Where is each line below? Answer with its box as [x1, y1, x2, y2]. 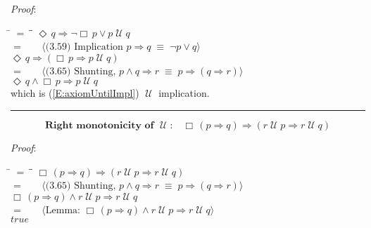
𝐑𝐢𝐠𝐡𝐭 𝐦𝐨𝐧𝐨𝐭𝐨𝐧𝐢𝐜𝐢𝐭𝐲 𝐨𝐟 [44, 120, 154, 130]
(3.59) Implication [45, 42, 123, 53]
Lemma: [45, 205, 80, 215]
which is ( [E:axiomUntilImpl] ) [11, 86, 139, 100]
